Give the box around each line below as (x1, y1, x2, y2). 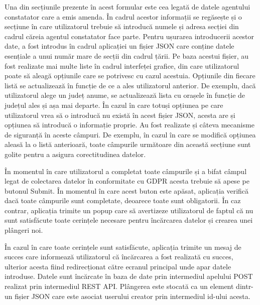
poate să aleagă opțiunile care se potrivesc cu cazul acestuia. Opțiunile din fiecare (5, 70, 255, 81)
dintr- (236, 281, 253, 291)
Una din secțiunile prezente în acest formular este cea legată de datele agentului (5, 2, 250, 12)
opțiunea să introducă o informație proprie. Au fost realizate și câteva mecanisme (5, 119, 254, 130)
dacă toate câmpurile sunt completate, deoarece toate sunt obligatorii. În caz (5, 195, 241, 206)
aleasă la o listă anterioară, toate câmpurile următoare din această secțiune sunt (5, 139, 251, 149)
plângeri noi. (5, 225, 43, 235)
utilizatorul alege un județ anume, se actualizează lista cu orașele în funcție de (5, 90, 245, 100)
